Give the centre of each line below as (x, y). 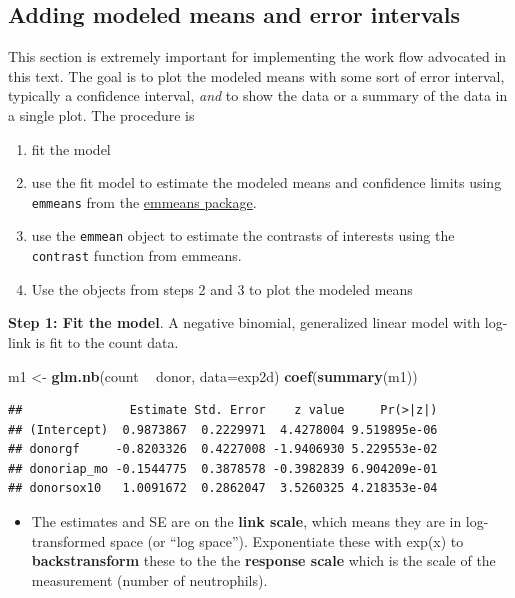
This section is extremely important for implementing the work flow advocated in (257, 56)
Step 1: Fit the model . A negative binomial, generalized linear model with (244, 322)
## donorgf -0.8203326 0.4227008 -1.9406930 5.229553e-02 (223, 449)
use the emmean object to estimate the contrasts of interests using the (243, 235)
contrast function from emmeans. (136, 255)
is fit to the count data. (107, 341)
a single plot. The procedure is (101, 114)
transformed (68, 540)
